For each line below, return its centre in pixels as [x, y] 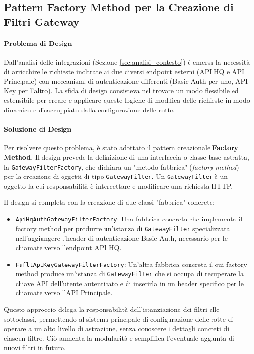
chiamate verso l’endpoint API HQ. [68, 247]
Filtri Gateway [42, 21]
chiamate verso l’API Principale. [64, 293]
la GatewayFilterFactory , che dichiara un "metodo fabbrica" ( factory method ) [122, 166]
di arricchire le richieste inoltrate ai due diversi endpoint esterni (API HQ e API [124, 71]
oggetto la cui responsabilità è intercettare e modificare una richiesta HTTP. [118, 186]
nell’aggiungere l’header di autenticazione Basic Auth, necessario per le [121, 238]
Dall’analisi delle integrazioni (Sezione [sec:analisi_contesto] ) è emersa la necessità [127, 61]
